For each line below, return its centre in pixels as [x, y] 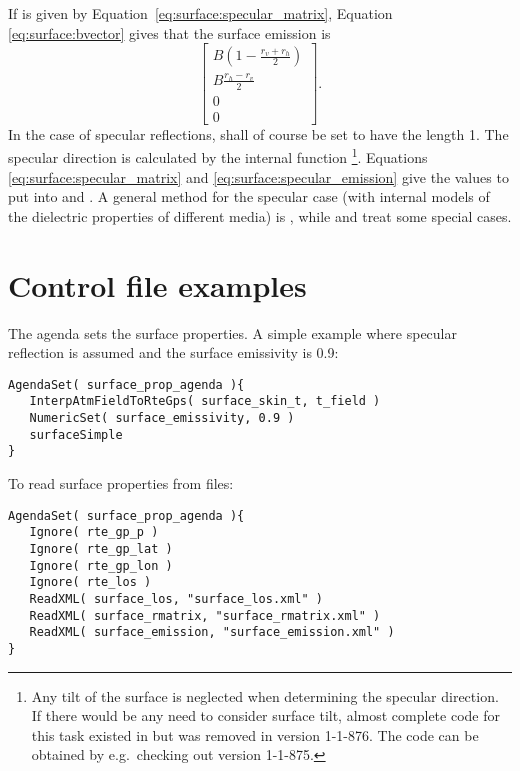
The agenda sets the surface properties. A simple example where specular [232, 332]
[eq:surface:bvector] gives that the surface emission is [169, 32]
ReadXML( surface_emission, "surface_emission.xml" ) [212, 632]
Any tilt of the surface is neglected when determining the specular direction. [265, 695]
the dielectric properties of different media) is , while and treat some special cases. [260, 215]
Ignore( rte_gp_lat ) [101, 549]
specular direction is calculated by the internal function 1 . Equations [218, 156]
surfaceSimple [76, 434]
